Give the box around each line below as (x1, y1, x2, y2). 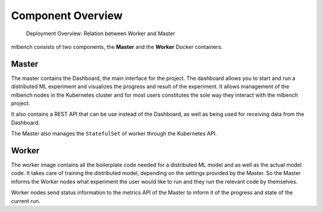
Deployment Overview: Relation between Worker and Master (26, 30, 176, 37)
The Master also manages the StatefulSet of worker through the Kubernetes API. (11, 130, 217, 137)
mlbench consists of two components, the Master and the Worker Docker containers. (11, 43, 223, 50)
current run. (11, 197, 41, 204)
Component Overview (11, 9, 123, 22)
